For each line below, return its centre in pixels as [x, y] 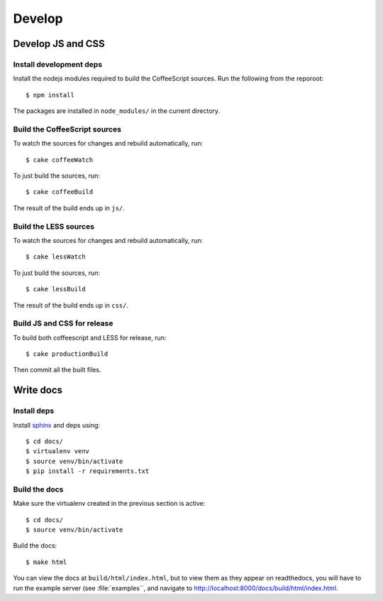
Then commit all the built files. [57, 370]
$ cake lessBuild [56, 289]
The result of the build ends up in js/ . [69, 208]
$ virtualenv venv [58, 451]
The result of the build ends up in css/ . [71, 305]
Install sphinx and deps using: [57, 425]
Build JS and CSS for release [63, 323]
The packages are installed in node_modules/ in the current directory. [116, 111]
